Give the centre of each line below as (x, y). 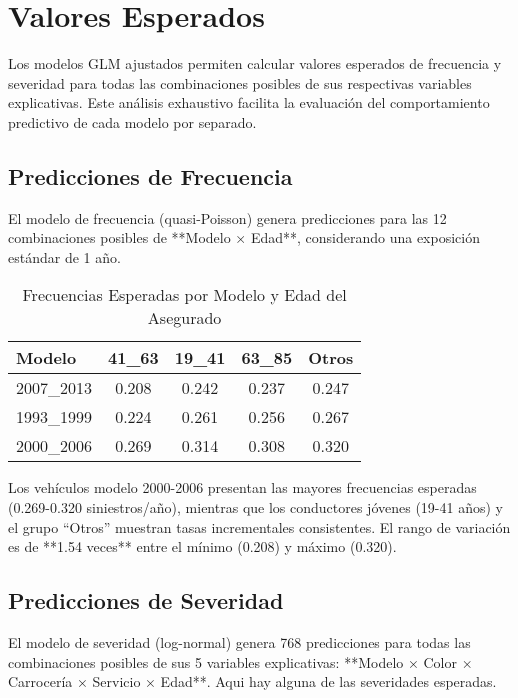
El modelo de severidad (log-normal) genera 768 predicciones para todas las (239, 642)
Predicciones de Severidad (146, 600)
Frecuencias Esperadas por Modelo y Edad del (184, 295)
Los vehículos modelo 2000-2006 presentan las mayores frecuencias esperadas (242, 487)
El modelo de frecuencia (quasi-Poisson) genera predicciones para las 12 (227, 217)
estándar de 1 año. (64, 256)
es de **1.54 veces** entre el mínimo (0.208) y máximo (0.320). (202, 546)
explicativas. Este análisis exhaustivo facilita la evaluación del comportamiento (249, 102)
